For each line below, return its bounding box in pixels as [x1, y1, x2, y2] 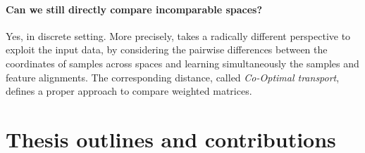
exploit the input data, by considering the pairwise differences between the [6, 42, 328, 57]
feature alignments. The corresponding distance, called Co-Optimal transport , [6, 69, 340, 84]
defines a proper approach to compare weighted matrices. [6, 84, 252, 98]
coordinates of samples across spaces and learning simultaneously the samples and [6, 55, 359, 70]
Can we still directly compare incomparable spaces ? [6, 1, 263, 16]
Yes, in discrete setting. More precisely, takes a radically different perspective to [6, 28, 351, 43]
